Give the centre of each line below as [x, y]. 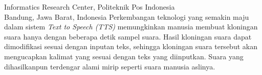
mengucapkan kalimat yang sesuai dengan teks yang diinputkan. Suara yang [124, 56]
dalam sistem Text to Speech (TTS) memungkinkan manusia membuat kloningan [131, 27]
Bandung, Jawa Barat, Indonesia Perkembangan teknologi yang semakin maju [127, 16]
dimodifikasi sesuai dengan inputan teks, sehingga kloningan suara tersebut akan [131, 46]
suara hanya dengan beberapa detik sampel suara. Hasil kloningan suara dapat [128, 36]
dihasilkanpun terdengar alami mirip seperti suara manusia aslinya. [110, 66]
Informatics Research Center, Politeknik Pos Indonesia [90, 7]
